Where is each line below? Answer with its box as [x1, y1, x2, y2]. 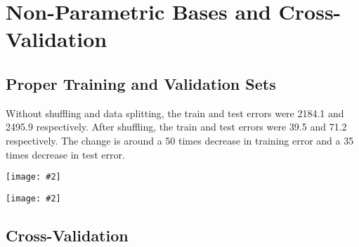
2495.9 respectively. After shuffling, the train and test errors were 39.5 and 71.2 [6, 119, 347, 134]
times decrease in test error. [6, 147, 125, 161]
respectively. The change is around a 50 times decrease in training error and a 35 [6, 133, 354, 147]
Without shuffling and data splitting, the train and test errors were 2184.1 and [6, 105, 344, 120]
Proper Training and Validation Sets [6, 72, 276, 94]
